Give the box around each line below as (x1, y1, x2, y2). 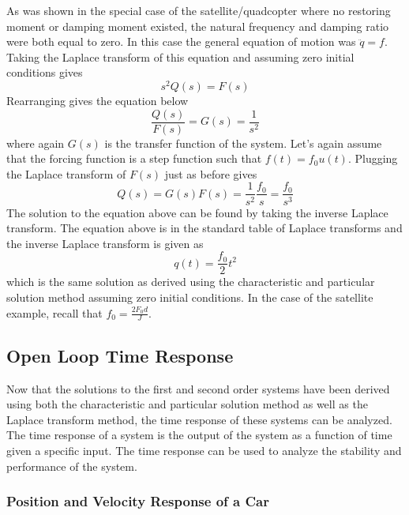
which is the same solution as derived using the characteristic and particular (6, 273, 375, 290)
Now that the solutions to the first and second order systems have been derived (6, 380, 390, 397)
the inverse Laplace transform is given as (6, 235, 204, 251)
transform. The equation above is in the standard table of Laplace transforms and (6, 220, 403, 236)
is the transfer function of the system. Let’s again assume (104, 134, 382, 151)
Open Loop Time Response (6, 343, 234, 367)
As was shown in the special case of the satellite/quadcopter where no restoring (6, 2, 391, 18)
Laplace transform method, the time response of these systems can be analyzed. (6, 411, 392, 427)
